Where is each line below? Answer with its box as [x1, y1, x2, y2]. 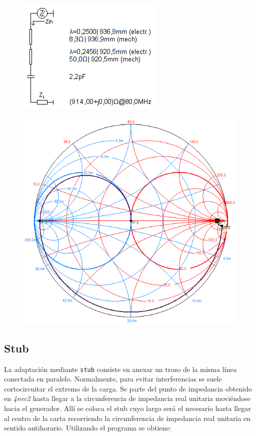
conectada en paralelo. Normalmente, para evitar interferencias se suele [4, 373, 222, 384]
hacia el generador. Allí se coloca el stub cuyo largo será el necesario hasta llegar [4, 402, 251, 413]
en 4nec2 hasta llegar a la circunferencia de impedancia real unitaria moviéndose [4, 393, 250, 403]
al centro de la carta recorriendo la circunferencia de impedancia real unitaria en [4, 412, 251, 423]
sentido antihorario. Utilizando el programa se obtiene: [4, 422, 171, 433]
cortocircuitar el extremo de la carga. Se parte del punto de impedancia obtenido [4, 383, 252, 393]
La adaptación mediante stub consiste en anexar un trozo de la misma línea [4, 363, 237, 374]
